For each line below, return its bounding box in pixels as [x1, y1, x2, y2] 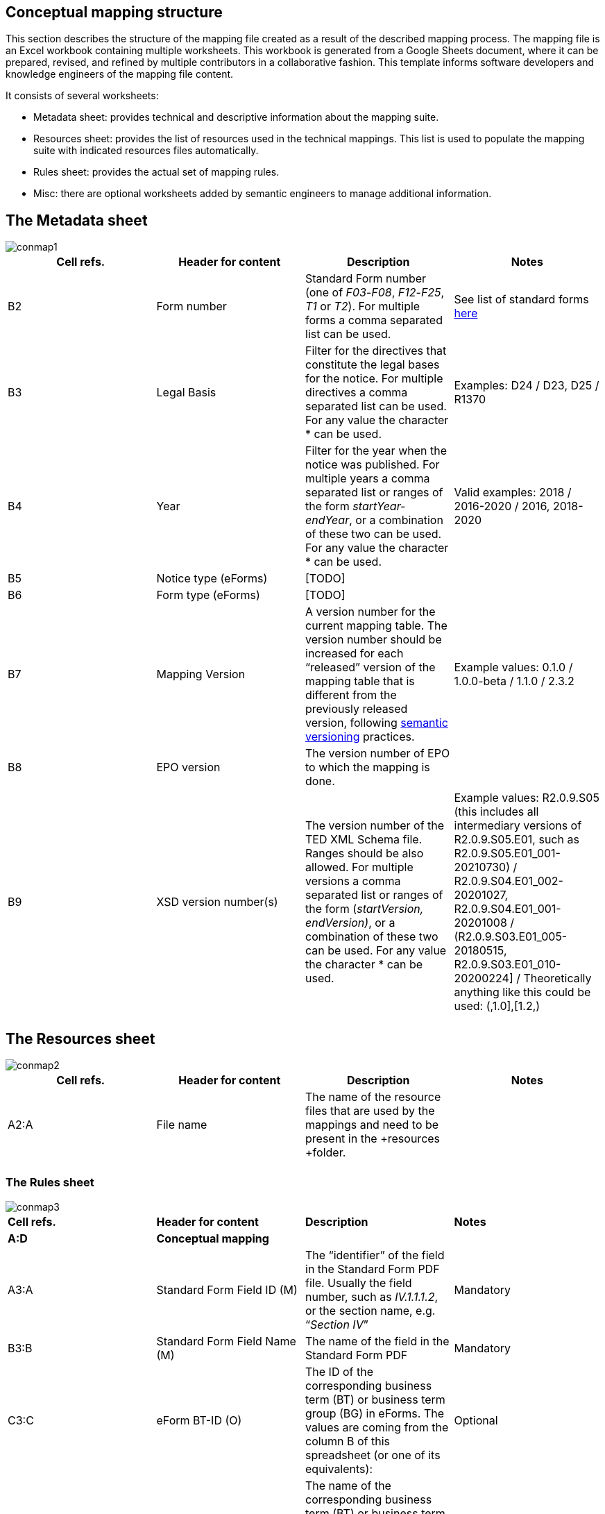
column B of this [305, 1433, 391, 1448]
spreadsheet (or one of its [305, 1447, 441, 1462]
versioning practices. [305, 730, 415, 744]
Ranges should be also [305, 846, 424, 861]
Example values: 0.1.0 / [454, 660, 573, 675]
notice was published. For [305, 457, 440, 472]
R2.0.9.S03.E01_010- [454, 957, 561, 972]
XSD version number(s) [156, 895, 278, 909]
